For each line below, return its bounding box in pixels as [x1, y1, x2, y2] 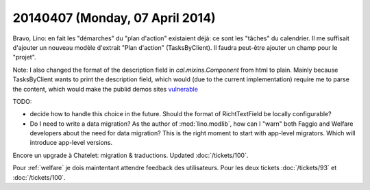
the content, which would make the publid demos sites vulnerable [12, 85, 199, 93]
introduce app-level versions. [29, 139, 113, 147]
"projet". [12, 53, 37, 62]
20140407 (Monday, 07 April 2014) [12, 10, 216, 25]
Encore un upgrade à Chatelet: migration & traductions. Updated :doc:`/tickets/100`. [12, 151, 249, 159]
